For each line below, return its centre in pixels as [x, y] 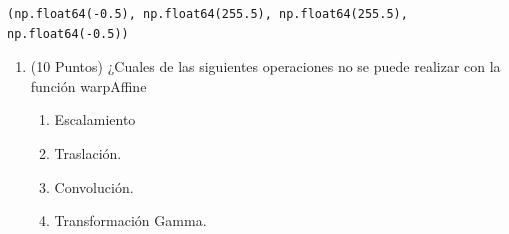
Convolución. [94, 186]
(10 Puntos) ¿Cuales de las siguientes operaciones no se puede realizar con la [265, 66]
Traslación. [88, 152]
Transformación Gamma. [130, 220]
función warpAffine [88, 85]
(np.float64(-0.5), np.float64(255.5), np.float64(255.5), [207, 14]
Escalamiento [95, 119]
